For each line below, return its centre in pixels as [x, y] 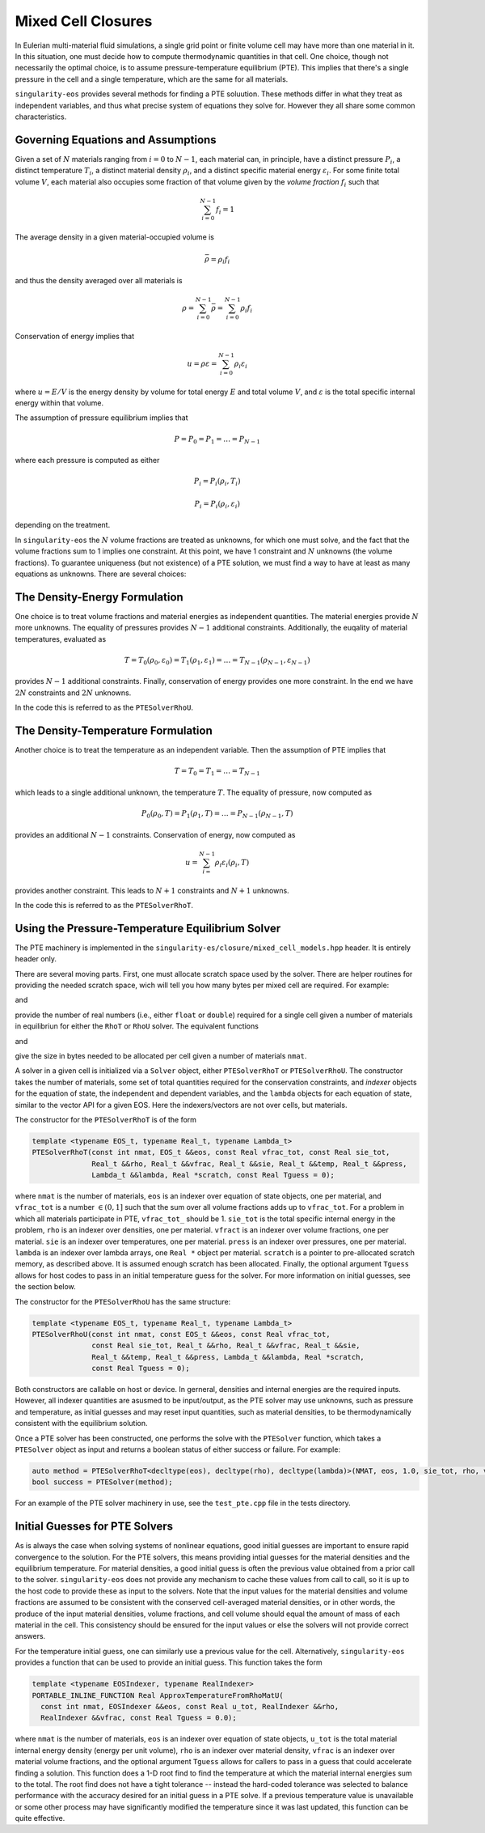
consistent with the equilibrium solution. [81, 1424]
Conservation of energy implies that [75, 336]
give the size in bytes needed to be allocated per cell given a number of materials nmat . [161, 1055]
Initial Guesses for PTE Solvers [94, 1527]
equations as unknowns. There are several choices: [101, 574]
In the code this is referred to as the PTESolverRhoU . [104, 707]
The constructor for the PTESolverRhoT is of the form [106, 1119]
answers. [30, 1636]
